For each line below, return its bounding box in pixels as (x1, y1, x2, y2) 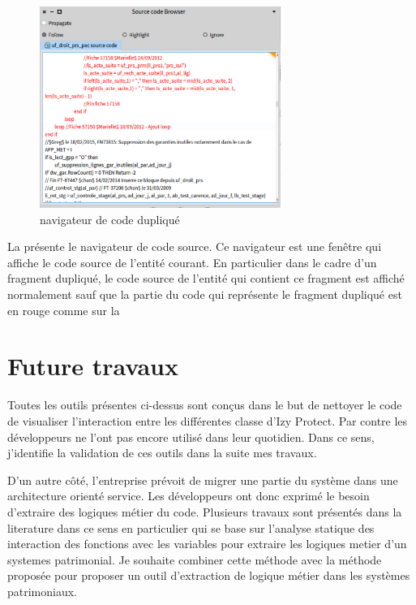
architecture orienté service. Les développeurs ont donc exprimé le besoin (7, 487, 370, 504)
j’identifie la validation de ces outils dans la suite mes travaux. (7, 444, 317, 461)
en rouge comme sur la (7, 301, 120, 318)
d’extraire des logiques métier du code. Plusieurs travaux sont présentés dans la (7, 503, 402, 520)
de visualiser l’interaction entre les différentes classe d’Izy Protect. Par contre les (7, 412, 408, 429)
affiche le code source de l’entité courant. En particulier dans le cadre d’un (7, 253, 377, 270)
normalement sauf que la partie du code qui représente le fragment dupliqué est (7, 286, 402, 303)
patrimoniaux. (7, 582, 78, 599)
